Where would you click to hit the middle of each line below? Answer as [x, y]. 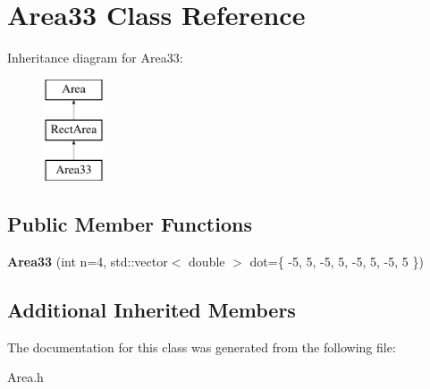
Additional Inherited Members [152, 309]
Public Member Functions [130, 224]
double [207, 261]
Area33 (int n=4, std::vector [88, 261]
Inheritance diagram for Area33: [95, 58]
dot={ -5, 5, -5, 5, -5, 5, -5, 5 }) [337, 261]
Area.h [25, 377]
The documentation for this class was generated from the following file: [202, 347]
